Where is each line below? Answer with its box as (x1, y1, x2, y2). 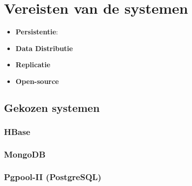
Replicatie (15, 59, 51, 70)
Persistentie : (15, 27, 58, 37)
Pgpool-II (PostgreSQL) (4, 170, 101, 183)
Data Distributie (15, 43, 73, 53)
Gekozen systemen (4, 100, 100, 115)
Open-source (15, 76, 59, 86)
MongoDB (4, 148, 46, 160)
